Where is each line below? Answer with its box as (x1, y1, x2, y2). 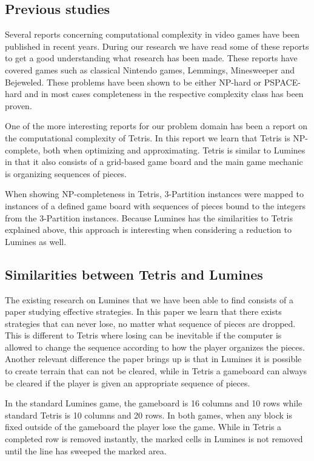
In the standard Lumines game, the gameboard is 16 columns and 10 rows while (5, 397, 302, 409)
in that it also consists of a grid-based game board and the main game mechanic (5, 155, 303, 168)
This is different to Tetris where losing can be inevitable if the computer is (5, 329, 282, 342)
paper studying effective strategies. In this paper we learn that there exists (5, 305, 282, 318)
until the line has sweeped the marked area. (5, 444, 167, 457)
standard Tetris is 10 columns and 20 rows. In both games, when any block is (5, 408, 292, 421)
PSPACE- (264, 75, 301, 88)
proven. (5, 99, 32, 112)
